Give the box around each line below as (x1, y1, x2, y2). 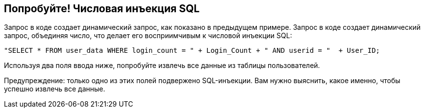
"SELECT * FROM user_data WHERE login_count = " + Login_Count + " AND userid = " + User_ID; (4, 46, 380, 55)
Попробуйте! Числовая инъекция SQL (4, 2, 200, 15)
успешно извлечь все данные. (4, 85, 105, 93)
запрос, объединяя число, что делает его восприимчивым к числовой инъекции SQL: (4, 31, 292, 40)
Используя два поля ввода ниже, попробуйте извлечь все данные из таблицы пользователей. (4, 61, 320, 70)
